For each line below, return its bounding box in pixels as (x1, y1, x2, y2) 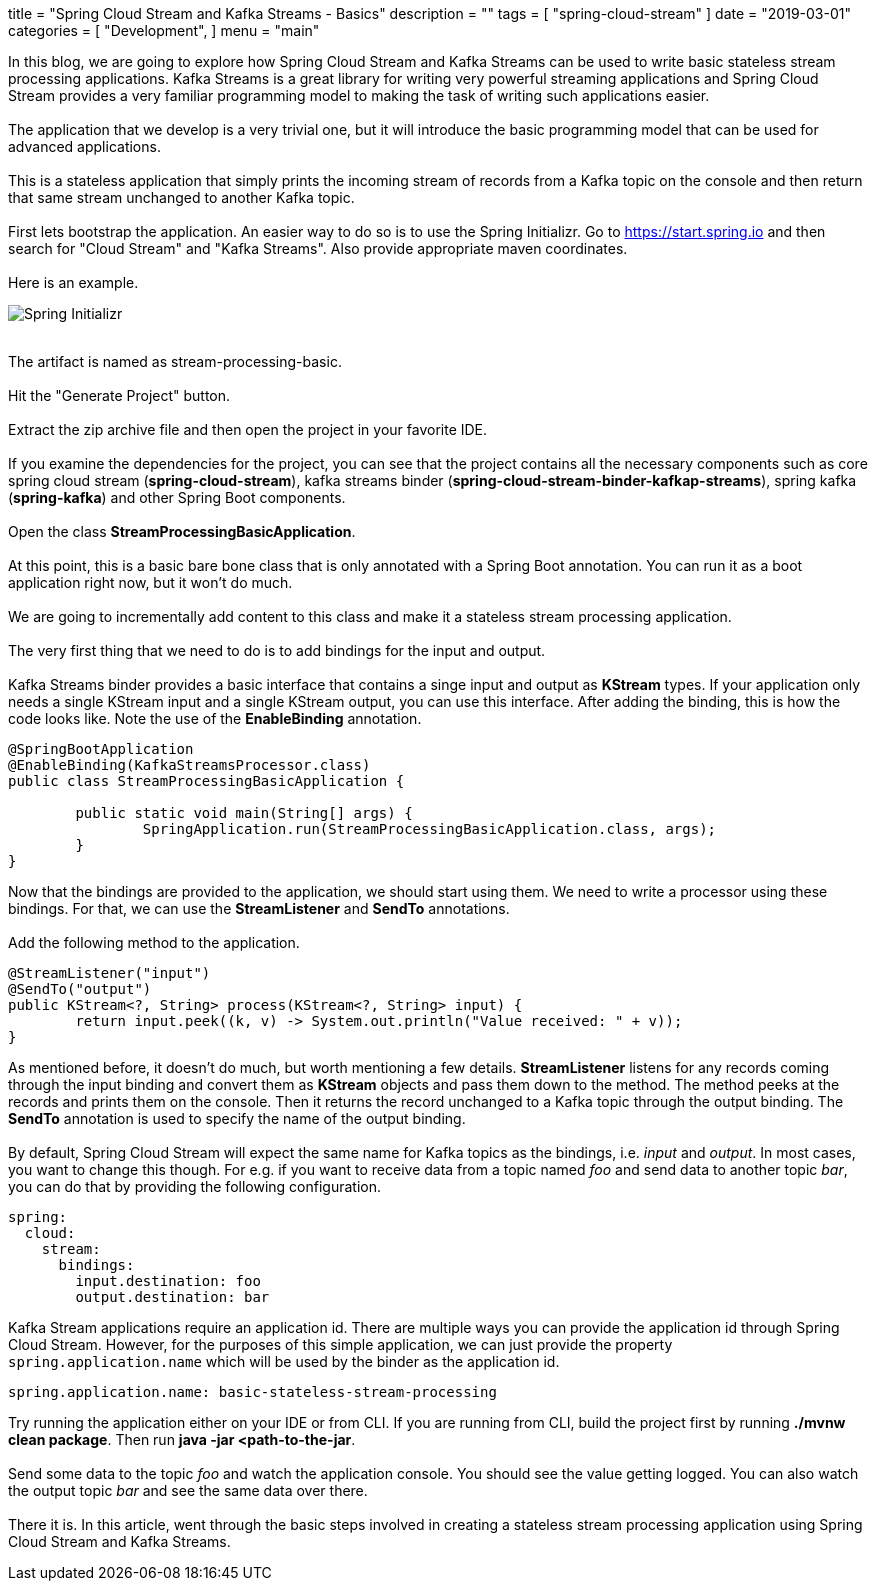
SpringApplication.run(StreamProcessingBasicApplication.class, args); (142, 821, 717, 837)
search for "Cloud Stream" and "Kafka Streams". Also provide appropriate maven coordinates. (8, 240, 628, 257)
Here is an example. (8, 274, 139, 291)
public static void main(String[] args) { (75, 805, 413, 821)
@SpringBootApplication (8, 741, 194, 757)
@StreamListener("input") (8, 965, 211, 981)
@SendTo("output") (8, 981, 152, 997)
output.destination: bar (75, 1289, 270, 1305)
